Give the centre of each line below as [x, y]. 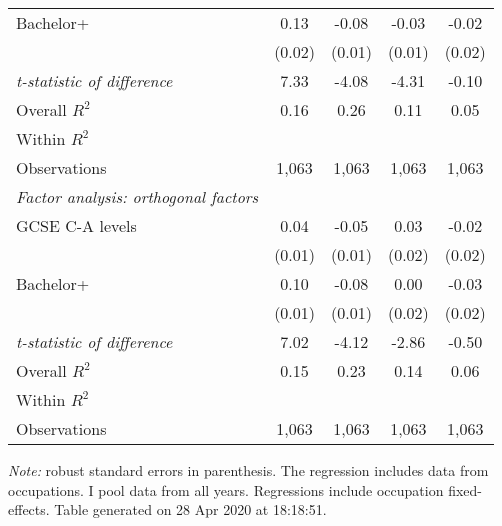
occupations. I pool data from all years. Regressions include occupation [226, 489]
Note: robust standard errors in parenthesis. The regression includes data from [248, 470]
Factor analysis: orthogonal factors [137, 196]
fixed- [465, 489]
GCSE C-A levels [76, 225]
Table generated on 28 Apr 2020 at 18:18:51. [190, 509]
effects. [29, 509]
